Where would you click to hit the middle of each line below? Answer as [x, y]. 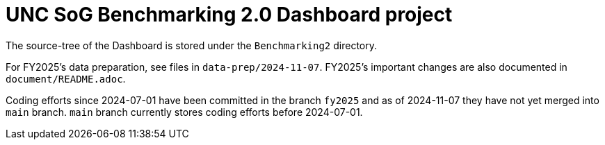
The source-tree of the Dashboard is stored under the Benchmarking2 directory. [192, 45]
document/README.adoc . [66, 78]
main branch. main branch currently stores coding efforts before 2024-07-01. [184, 112]
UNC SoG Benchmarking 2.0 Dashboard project [229, 15]
